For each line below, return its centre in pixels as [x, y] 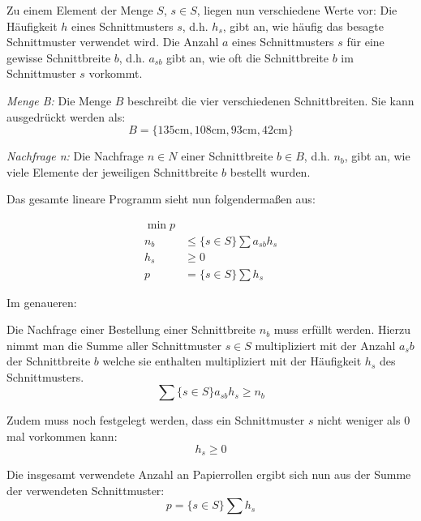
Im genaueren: [42, 302]
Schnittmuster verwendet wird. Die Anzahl [113, 42]
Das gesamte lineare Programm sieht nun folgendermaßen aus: [161, 199]
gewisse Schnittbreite [59, 57]
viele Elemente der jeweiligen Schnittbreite [112, 171]
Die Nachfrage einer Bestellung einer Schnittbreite [131, 329]
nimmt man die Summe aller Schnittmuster [114, 345]
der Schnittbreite [49, 361]
